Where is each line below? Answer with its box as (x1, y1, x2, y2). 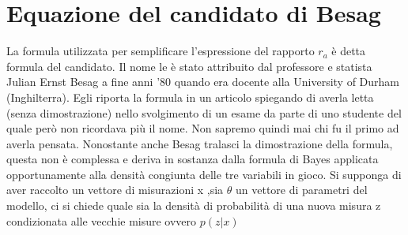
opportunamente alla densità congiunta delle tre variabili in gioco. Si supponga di (6, 166, 402, 182)
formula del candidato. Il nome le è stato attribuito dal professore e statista (6, 58, 372, 74)
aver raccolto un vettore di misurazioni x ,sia (6, 181, 224, 198)
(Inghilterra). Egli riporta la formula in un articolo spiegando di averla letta (6, 88, 374, 105)
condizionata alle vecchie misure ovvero (6, 212, 197, 229)
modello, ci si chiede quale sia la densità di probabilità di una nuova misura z (6, 197, 381, 214)
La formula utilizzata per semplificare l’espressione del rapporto (6, 43, 315, 59)
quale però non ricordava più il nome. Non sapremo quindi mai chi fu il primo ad (6, 120, 399, 136)
